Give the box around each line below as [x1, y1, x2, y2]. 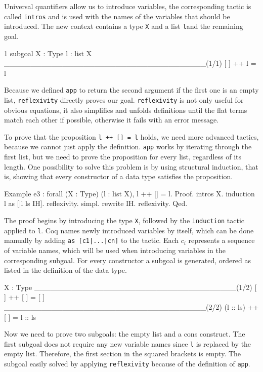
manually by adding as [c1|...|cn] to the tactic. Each [4, 235, 179, 245]
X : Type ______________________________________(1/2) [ [4, 281, 257, 292]
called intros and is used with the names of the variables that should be [4, 11, 230, 21]
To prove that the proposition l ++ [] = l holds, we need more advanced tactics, [4, 131, 259, 142]
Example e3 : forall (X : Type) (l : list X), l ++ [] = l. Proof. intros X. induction [4, 188, 255, 198]
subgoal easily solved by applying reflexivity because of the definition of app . [4, 358, 250, 369]
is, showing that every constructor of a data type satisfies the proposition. [4, 171, 233, 182]
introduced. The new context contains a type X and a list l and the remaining [4, 21, 243, 31]
